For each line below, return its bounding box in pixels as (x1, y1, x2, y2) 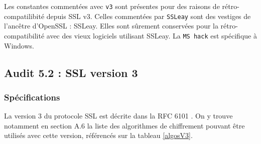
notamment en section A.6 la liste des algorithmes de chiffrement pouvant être (4, 120, 245, 130)
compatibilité (4, 30, 45, 40)
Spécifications (4, 90, 60, 103)
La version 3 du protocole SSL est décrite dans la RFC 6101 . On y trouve (4, 110, 233, 121)
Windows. (4, 40, 34, 50)
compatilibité (4, 10, 45, 21)
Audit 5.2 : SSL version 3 (4, 64, 138, 80)
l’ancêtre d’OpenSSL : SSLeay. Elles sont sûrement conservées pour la (4, 20, 218, 31)
